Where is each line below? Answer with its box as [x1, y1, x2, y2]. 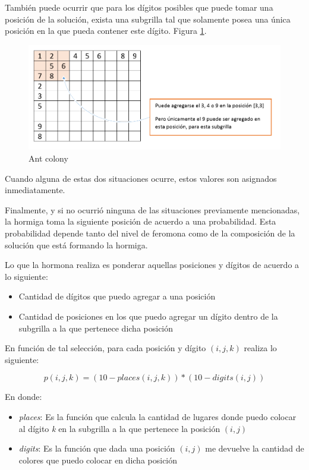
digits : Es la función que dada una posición [18, 442, 175, 455]
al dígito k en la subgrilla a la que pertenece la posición [18, 422, 220, 434]
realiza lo [244, 342, 277, 354]
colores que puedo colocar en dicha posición [18, 453, 178, 466]
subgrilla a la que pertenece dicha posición [18, 321, 174, 334]
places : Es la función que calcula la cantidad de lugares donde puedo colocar [18, 410, 297, 422]
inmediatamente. [5, 184, 65, 196]
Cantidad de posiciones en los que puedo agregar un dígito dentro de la [18, 310, 278, 322]
